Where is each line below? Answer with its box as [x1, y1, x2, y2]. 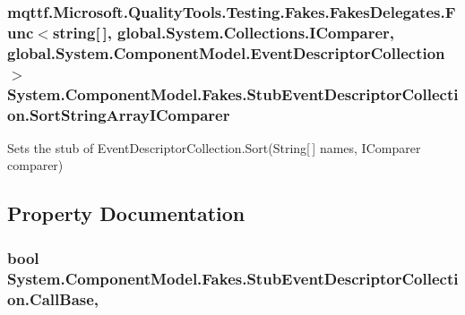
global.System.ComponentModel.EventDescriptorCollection [7, 41, 445, 64]
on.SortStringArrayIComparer [7, 103, 230, 125]
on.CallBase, [7, 287, 99, 310]
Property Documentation [7, 200, 245, 227]
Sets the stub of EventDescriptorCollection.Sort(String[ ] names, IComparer [7, 138, 421, 157]
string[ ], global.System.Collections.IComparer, [52, 21, 395, 43]
